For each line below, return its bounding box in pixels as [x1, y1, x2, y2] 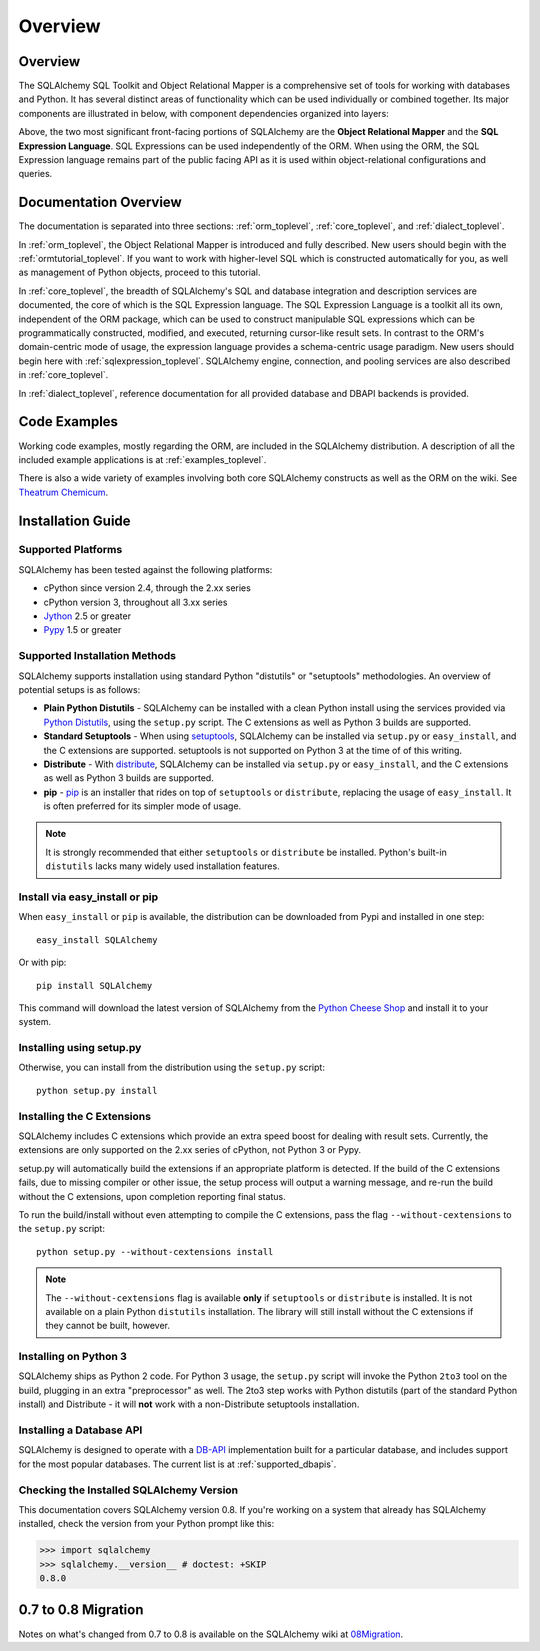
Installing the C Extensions [18, 1109, 152, 1123]
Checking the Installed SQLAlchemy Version [18, 1483, 239, 1497]
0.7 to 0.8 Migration [18, 1601, 144, 1619]
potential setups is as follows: [18, 683, 141, 695]
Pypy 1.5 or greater [43, 624, 122, 636]
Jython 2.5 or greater [43, 610, 132, 622]
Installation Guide [18, 512, 131, 529]
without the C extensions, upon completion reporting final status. [18, 1190, 286, 1202]
